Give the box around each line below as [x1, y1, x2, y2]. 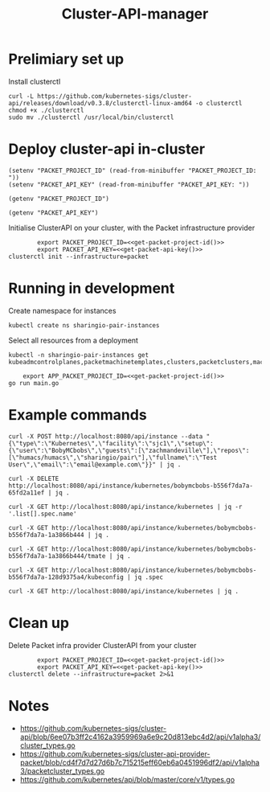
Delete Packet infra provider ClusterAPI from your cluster [8, 640, 197, 650]
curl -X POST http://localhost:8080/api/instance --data [8, 432, 203, 441]
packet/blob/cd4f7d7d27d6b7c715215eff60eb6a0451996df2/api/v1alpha [19, 757, 260, 767]
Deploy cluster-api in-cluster [8, 140, 206, 158]
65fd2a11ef [8, 488, 45, 497]
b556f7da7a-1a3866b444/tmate [8, 552, 106, 560]
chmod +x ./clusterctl [8, 106, 84, 114]
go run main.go [8, 379, 59, 387]
